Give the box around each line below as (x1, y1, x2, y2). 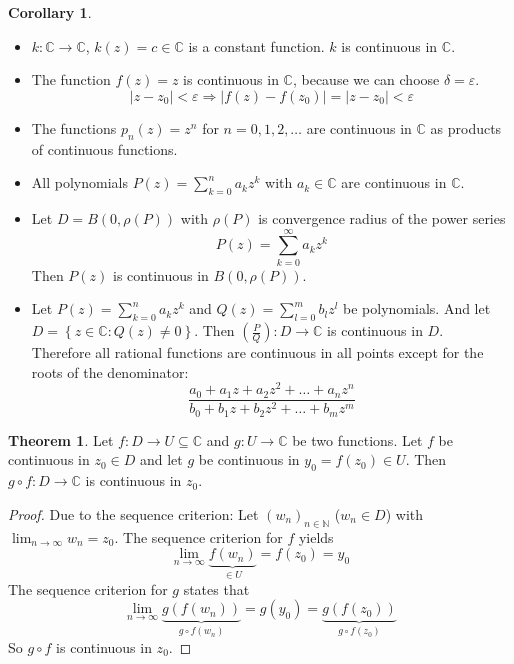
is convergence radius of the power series (258, 207, 506, 228)
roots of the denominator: (31, 361, 189, 382)
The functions (31, 117, 117, 138)
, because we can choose (292, 69, 440, 90)
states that (183, 578, 250, 599)
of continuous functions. (31, 138, 178, 159)
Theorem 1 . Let (8, 429, 114, 450)
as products (430, 117, 502, 138)
